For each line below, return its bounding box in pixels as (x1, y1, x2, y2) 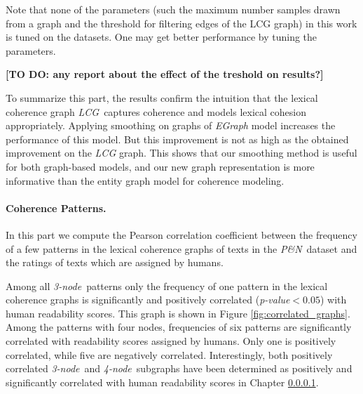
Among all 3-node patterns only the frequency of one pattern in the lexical (6, 278, 328, 293)
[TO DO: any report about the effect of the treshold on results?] (6, 67, 324, 81)
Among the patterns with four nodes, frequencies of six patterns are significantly (6, 320, 352, 334)
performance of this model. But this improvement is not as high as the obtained (6, 131, 349, 146)
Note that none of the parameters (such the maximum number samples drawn (6, 2, 341, 16)
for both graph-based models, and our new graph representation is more (6, 159, 315, 173)
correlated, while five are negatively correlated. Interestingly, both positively (6, 347, 333, 362)
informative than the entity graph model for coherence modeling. (6, 173, 285, 188)
